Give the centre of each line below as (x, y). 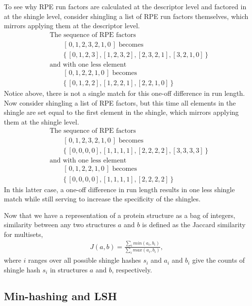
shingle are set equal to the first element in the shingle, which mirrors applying (121, 112)
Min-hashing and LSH (60, 296)
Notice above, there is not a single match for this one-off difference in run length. (125, 93)
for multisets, (24, 234)
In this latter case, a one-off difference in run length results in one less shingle (119, 189)
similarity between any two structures (60, 225)
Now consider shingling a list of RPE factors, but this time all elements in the (120, 102)
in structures (69, 269)
